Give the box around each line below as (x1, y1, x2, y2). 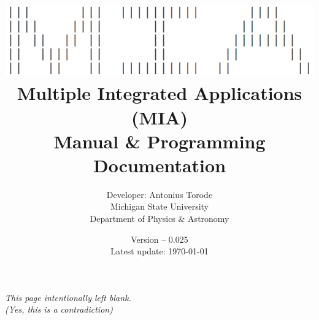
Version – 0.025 (131, 232, 188, 245)
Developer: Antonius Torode (106, 188, 213, 200)
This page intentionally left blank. (5, 291, 131, 303)
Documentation (93, 152, 226, 177)
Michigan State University (110, 200, 209, 213)
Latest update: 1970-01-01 (110, 245, 209, 257)
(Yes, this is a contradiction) (5, 303, 113, 316)
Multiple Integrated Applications (17, 80, 302, 105)
